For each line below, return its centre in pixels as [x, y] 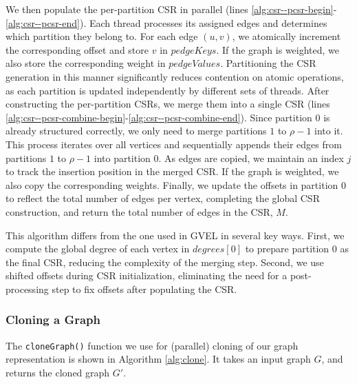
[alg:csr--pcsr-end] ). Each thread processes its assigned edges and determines [166, 22]
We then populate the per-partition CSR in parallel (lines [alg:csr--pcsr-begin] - [171, 9]
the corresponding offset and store [77, 49]
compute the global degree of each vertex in [98, 249]
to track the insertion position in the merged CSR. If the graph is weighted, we [172, 171]
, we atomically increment [286, 36]
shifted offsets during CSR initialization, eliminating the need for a [147, 275]
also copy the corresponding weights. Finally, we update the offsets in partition [172, 184]
